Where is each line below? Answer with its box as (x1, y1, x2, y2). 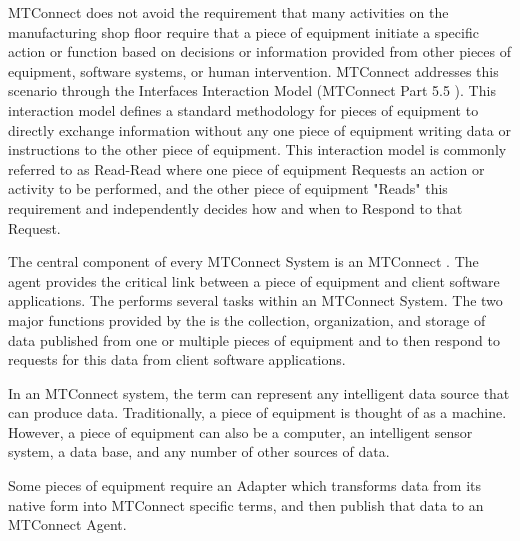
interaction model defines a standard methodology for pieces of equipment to (8, 99, 479, 120)
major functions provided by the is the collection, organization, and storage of (8, 309, 486, 330)
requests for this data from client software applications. (8, 349, 346, 370)
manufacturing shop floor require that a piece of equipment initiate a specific (8, 21, 479, 42)
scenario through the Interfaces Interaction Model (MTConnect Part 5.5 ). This (8, 80, 496, 101)
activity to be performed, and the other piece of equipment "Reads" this (8, 178, 448, 199)
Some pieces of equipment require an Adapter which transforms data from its (8, 475, 482, 496)
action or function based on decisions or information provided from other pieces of (8, 41, 512, 62)
